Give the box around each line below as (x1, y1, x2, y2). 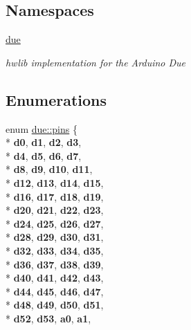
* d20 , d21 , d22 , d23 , (6, 203, 104, 217)
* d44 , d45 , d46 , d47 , (6, 284, 104, 298)
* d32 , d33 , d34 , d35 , (6, 243, 104, 257)
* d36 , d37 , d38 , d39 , (6, 257, 104, 271)
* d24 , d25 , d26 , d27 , (6, 216, 104, 230)
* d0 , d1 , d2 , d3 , (6, 135, 82, 149)
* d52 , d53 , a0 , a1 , (6, 311, 91, 325)
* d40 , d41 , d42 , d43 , (6, 271, 104, 285)
